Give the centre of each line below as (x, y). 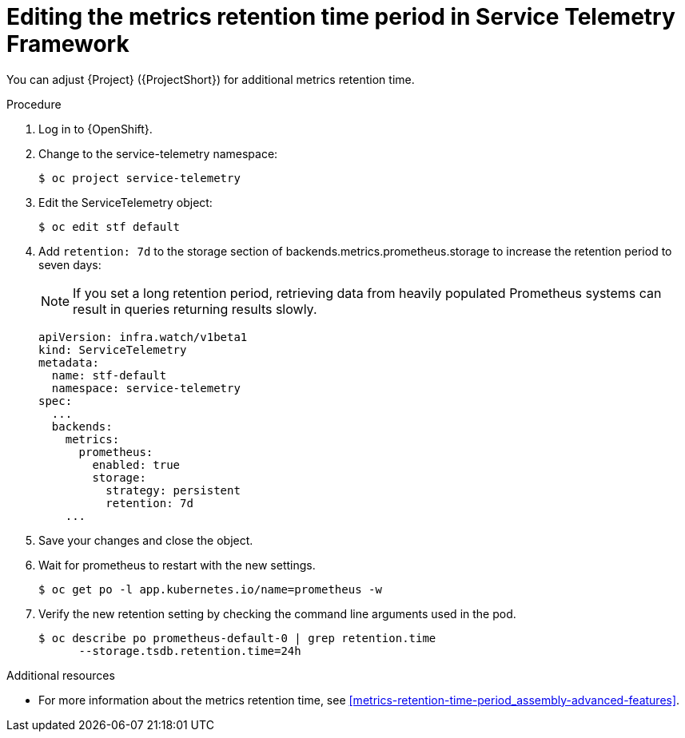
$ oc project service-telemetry (139, 178)
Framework (68, 44)
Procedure (34, 104)
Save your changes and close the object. (146, 540)
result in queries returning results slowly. (195, 309)
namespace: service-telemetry (146, 388)
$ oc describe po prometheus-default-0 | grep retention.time (237, 638)
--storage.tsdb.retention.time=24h (190, 651)
